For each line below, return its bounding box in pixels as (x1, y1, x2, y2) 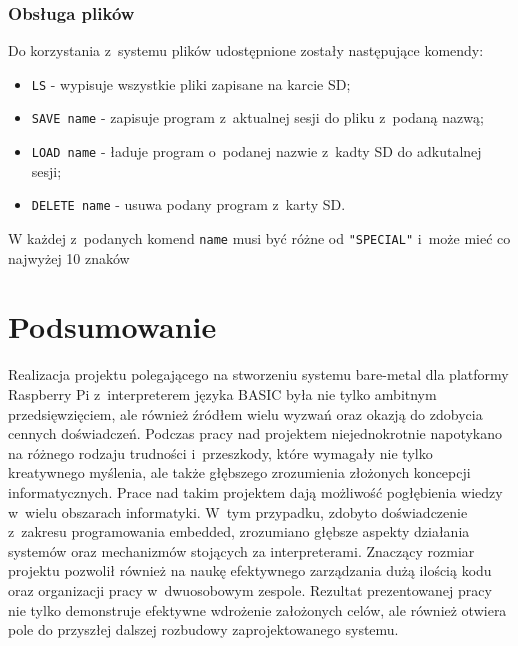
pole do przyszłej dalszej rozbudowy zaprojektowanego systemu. (8, 619, 399, 640)
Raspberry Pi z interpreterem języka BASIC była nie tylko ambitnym (8, 384, 437, 404)
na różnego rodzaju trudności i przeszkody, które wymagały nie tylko (8, 442, 433, 463)
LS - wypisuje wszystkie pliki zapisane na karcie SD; (31, 73, 351, 94)
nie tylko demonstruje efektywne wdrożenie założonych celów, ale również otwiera (8, 599, 507, 620)
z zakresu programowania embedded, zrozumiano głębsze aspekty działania (8, 521, 470, 542)
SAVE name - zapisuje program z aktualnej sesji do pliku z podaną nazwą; (31, 107, 484, 128)
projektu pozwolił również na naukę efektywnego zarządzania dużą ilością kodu (8, 560, 492, 581)
